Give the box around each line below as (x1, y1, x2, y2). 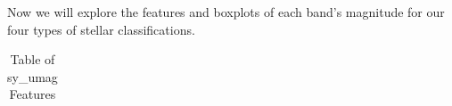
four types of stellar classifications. (7, 20, 195, 38)
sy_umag (7, 67, 58, 86)
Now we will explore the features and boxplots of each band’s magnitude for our (7, 3, 445, 20)
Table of (10, 50, 55, 69)
